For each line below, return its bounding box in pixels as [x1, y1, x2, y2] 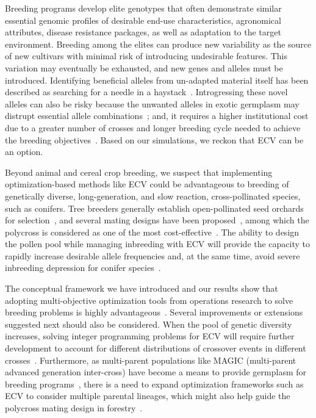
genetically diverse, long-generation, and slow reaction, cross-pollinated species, [5, 189, 301, 202]
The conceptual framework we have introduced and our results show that [5, 282, 278, 295]
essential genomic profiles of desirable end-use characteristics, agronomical [5, 13, 281, 26]
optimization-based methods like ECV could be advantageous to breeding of [5, 178, 289, 190]
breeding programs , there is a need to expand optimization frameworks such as [5, 377, 304, 390]
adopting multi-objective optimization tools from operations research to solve [5, 294, 293, 306]
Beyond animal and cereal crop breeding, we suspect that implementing [5, 165, 273, 178]
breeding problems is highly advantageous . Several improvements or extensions [5, 306, 303, 319]
